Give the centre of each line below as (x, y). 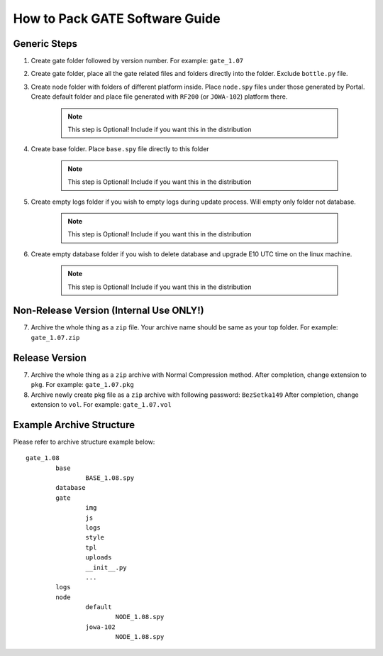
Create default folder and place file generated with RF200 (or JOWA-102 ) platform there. (159, 97)
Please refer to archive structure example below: (84, 442)
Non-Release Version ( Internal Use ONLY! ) (109, 311)
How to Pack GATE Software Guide (117, 18)
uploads (99, 558)
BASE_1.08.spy (110, 478)
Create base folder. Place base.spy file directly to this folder (120, 149)
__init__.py (106, 567)
